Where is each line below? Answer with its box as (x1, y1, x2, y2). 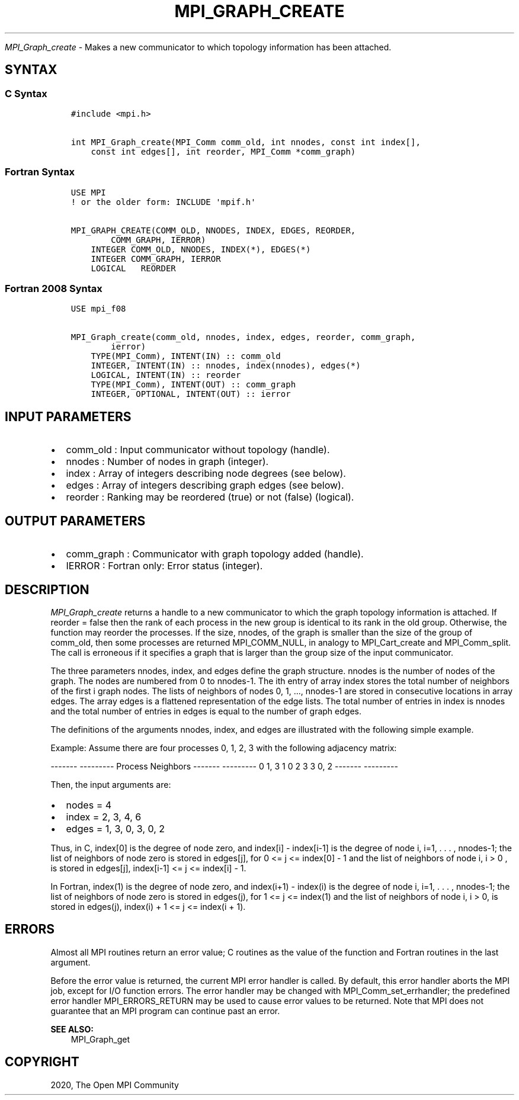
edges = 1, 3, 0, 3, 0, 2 (66, 823, 165, 835)
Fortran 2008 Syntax (5, 283, 102, 295)
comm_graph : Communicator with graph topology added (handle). (66, 548, 364, 560)
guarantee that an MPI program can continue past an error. (50, 1005, 280, 1016)
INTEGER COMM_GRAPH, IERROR (91, 254, 221, 264)
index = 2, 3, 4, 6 (66, 811, 142, 823)
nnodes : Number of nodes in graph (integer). (66, 456, 269, 468)
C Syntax (5, 87, 47, 100)
